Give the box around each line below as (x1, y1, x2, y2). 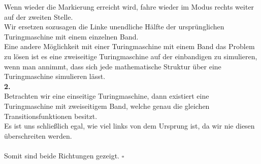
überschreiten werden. (4, 130, 72, 141)
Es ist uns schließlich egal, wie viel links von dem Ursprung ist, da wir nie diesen (4, 120, 255, 131)
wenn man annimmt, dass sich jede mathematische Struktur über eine (4, 61, 221, 71)
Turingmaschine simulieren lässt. (4, 71, 106, 81)
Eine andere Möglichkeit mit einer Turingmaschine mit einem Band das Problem (4, 41, 255, 52)
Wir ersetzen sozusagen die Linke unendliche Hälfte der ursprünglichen (4, 21, 224, 32)
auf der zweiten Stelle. (4, 11, 73, 22)
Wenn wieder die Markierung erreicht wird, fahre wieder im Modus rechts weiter (4, 2, 254, 12)
